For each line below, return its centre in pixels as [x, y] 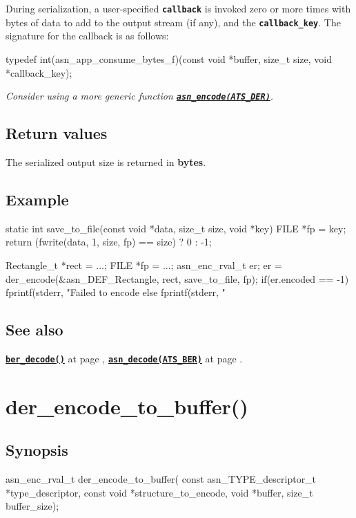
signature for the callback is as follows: [87, 36]
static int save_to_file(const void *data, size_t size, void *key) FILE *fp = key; [176, 228]
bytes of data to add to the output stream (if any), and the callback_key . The [173, 22]
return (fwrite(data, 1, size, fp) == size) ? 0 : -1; [109, 242]
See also [34, 330]
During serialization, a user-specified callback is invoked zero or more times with [178, 8]
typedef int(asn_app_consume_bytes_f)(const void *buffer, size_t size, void [169, 58]
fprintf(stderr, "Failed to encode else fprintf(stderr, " [116, 292]
